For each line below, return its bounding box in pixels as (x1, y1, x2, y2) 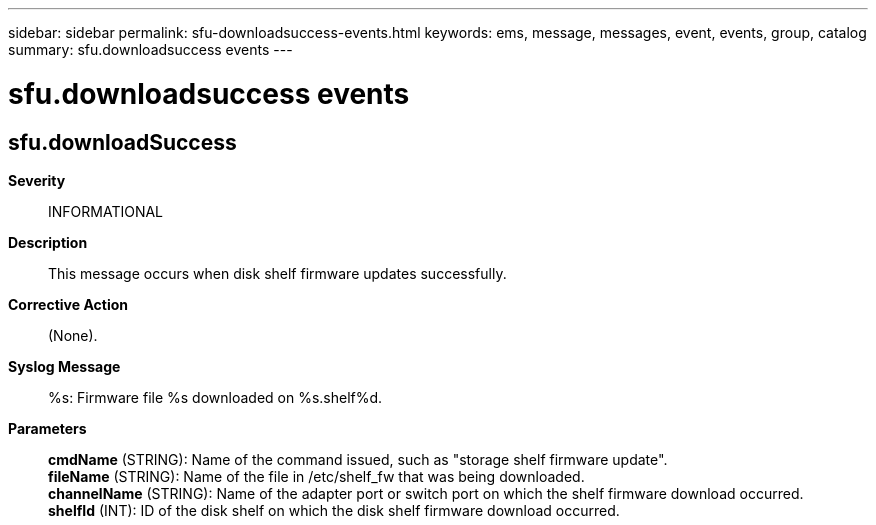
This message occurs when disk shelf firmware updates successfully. (48, 264, 507, 282)
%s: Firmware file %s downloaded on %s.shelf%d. (48, 388, 383, 406)
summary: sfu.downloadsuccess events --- (8, 41, 293, 58)
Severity (8, 171, 66, 189)
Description (8, 233, 88, 251)
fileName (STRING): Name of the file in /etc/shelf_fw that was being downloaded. (48, 467, 585, 485)
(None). (48, 326, 98, 344)
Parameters (8, 419, 87, 437)
